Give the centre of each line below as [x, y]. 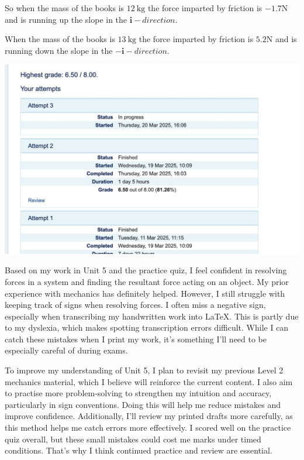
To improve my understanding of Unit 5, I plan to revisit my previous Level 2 [144, 370]
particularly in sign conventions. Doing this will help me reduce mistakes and [143, 404]
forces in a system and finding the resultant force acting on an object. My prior [147, 281]
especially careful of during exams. [66, 350]
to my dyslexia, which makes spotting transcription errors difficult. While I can [147, 327]
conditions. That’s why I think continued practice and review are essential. [139, 450]
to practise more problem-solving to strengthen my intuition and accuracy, [138, 393]
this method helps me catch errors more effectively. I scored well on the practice [148, 428]
